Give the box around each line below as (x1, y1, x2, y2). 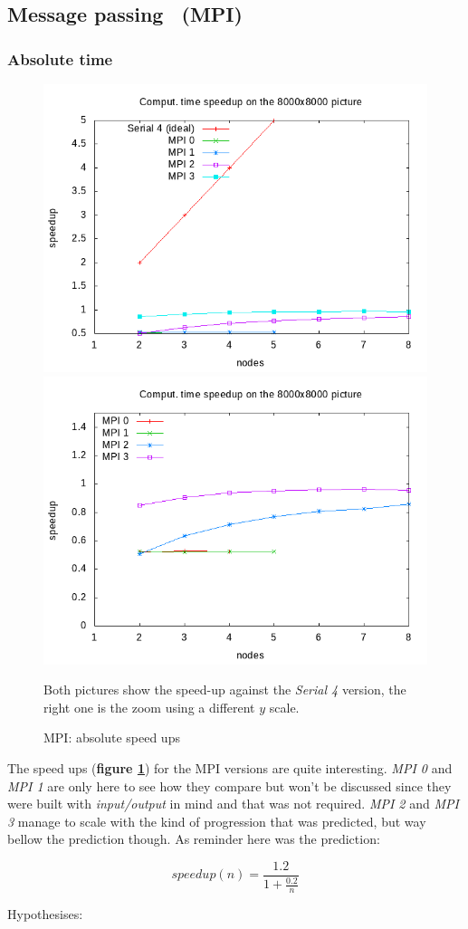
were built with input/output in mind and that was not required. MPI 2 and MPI (7, 794, 459, 813)
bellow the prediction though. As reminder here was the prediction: (7, 829, 380, 848)
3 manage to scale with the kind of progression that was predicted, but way (7, 811, 426, 830)
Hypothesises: (7, 905, 83, 924)
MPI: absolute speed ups (43, 728, 180, 747)
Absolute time (7, 47, 113, 70)
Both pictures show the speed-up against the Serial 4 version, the (43, 680, 406, 699)
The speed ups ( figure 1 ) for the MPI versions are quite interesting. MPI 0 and (7, 758, 453, 777)
